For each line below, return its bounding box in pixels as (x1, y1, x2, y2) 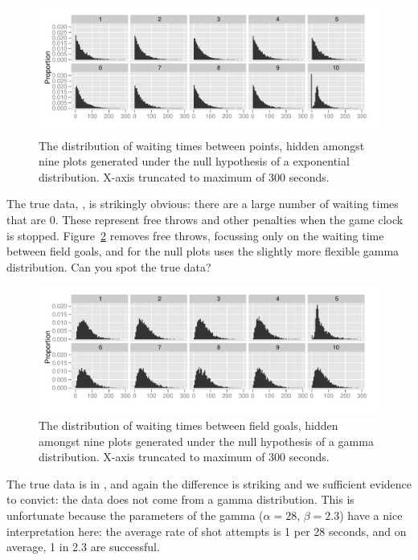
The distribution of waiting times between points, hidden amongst (39, 137, 365, 153)
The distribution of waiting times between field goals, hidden (39, 416, 338, 433)
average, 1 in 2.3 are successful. (6, 538, 160, 555)
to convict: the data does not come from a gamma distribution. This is (6, 491, 354, 508)
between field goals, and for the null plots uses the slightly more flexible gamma (6, 243, 400, 260)
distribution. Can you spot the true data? (6, 258, 211, 275)
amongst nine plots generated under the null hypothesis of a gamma (39, 432, 374, 449)
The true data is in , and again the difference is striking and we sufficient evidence (6, 475, 412, 492)
